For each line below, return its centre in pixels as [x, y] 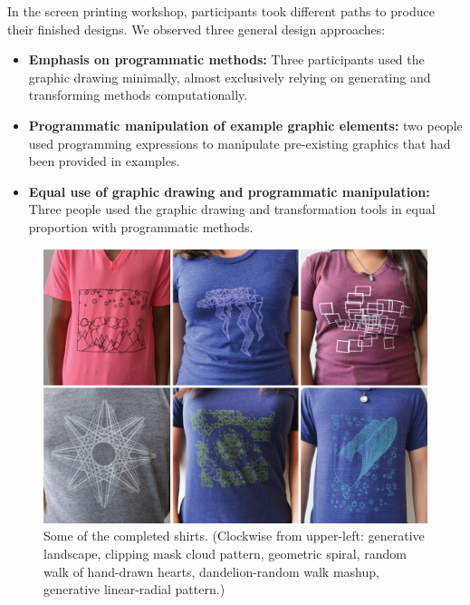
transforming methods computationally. [138, 95]
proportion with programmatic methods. [141, 226]
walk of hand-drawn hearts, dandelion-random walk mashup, [211, 571]
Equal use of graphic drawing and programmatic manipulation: [229, 191]
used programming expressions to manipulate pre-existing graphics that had [240, 143]
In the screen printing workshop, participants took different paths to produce [221, 11]
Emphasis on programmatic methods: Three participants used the [226, 59]
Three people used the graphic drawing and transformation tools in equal [232, 209]
